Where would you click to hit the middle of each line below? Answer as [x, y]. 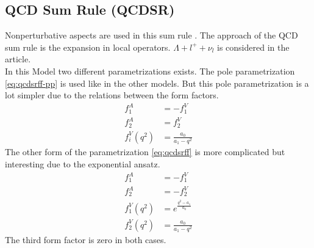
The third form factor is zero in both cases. [86, 240]
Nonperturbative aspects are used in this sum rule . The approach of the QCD [152, 35]
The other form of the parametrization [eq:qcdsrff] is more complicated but [145, 152]
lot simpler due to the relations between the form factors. [112, 95]
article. [18, 59]
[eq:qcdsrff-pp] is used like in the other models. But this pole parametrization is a [157, 83]
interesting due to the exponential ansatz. [83, 163]
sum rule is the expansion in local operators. [88, 47]
